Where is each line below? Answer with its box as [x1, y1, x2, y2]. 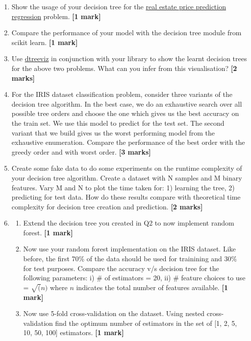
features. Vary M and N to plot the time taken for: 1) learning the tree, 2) [11, 182, 235, 192]
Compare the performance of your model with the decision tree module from [11, 27, 242, 38]
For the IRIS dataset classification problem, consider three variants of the [11, 89, 232, 99]
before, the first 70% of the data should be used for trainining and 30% [23, 253, 237, 264]
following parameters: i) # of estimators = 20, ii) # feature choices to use [23, 273, 246, 283]
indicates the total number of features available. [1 [76, 282, 228, 292]
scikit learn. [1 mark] [11, 37, 78, 47]
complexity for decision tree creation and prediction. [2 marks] [11, 201, 203, 211]
